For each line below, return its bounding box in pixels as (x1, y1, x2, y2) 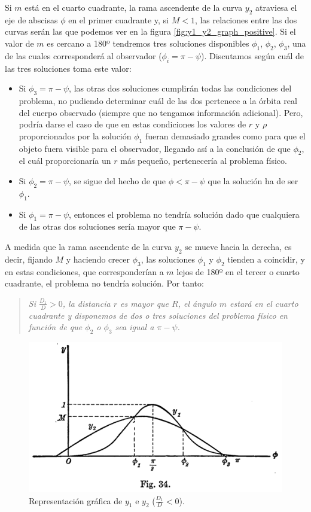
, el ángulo (178, 297, 217, 309)
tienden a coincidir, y (227, 252, 305, 265)
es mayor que (120, 297, 169, 309)
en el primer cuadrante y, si (68, 13, 169, 26)
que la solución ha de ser (208, 174, 298, 187)
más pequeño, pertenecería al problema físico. (120, 154, 287, 167)
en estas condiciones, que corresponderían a (5, 265, 164, 278)
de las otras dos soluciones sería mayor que (19, 220, 176, 233)
